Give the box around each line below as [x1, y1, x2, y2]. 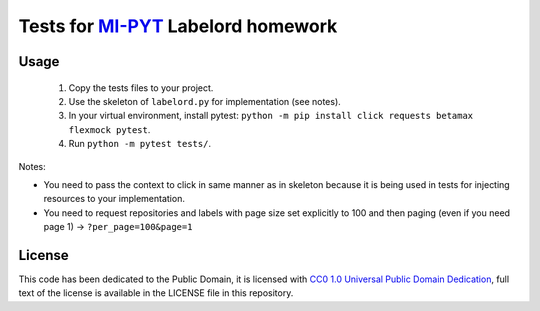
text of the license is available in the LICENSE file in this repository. [18, 287, 294, 299]
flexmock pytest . [68, 123, 151, 135]
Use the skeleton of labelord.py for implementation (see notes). [68, 95, 342, 107]
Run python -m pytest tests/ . [68, 138, 212, 150]
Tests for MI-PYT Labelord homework [18, 15, 338, 37]
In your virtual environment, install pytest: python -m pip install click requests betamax [68, 110, 474, 122]
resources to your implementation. [43, 193, 185, 205]
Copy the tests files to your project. [68, 81, 214, 94]
